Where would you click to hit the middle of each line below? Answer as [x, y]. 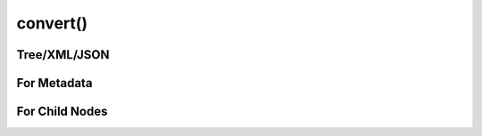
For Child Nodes [62, 112]
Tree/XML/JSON [63, 55]
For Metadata [54, 83]
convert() [52, 23]
